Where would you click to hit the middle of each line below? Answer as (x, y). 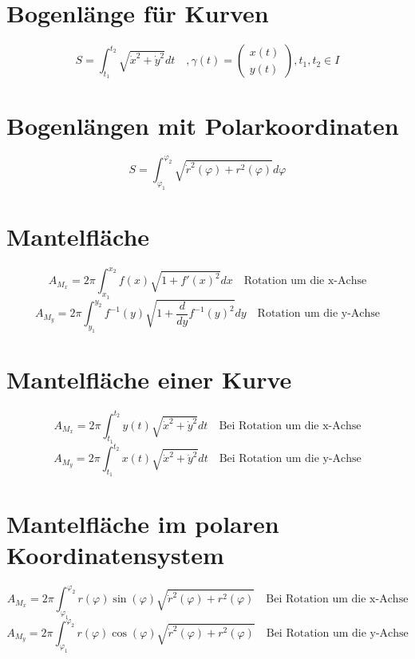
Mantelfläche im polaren (143, 523)
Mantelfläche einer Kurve (149, 379)
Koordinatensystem (115, 554)
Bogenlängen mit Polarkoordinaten (203, 125)
